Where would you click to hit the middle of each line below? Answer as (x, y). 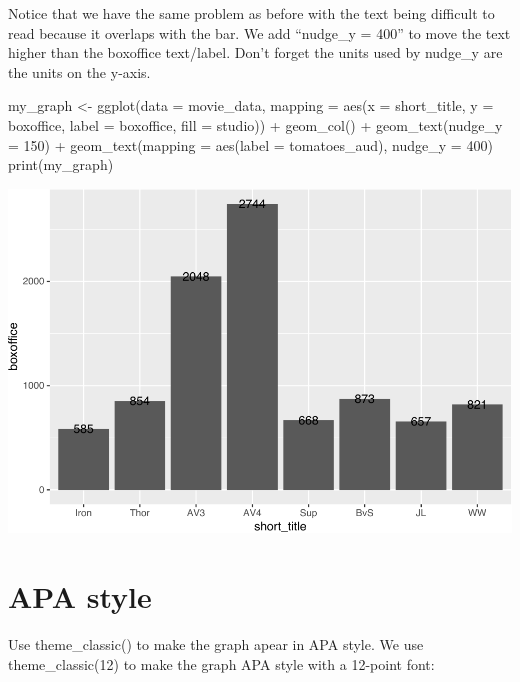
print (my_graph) (61, 164)
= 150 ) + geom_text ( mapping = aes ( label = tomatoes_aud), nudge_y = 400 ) (250, 144)
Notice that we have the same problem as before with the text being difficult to (251, 13)
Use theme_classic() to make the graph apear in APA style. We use (216, 644)
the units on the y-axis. (79, 71)
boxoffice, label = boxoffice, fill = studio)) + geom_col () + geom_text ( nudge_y (255, 124)
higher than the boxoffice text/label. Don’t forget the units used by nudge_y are (255, 52)
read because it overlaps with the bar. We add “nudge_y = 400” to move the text (259, 32)
